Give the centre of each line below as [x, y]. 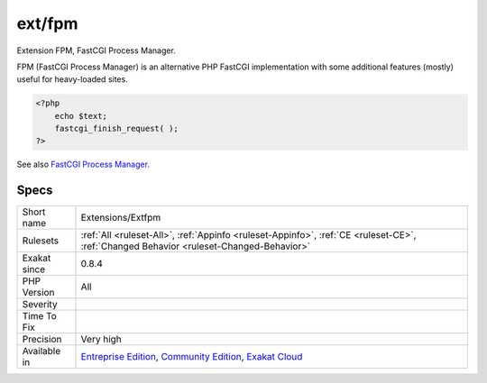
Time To [40, 316]
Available [41, 351]
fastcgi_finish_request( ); [117, 129]
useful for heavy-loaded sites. [72, 79]
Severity [40, 305]
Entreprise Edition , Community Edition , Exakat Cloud [192, 357]
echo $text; [81, 116]
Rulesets [40, 241]
